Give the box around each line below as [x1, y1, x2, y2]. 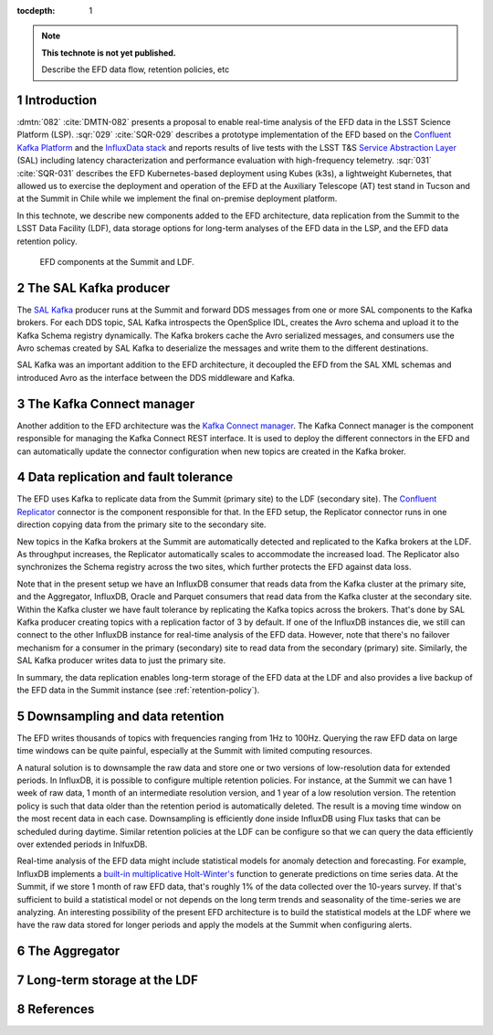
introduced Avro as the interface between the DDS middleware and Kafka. [16, 372, 296, 383]
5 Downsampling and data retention [16, 708, 225, 723]
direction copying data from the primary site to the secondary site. [16, 519, 267, 530]
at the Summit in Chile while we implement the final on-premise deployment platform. [16, 193, 338, 205]
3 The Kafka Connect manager [16, 396, 195, 411]
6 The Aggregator [16, 944, 121, 959]
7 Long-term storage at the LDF [16, 973, 198, 988]
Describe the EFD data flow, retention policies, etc [41, 64, 230, 75]
